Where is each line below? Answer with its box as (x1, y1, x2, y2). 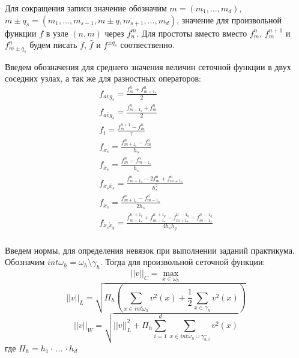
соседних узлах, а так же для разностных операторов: (5, 72, 201, 85)
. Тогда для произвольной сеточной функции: (100, 255, 265, 268)
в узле (46, 26, 68, 39)
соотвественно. (120, 38, 175, 51)
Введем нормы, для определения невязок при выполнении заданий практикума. (5, 243, 295, 256)
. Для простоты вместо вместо (136, 26, 247, 39)
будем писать (29, 38, 77, 51)
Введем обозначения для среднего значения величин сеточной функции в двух (5, 60, 291, 73)
